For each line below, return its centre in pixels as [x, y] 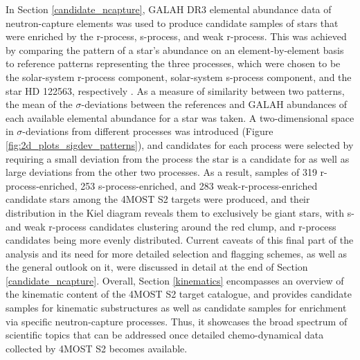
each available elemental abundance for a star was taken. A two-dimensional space [180, 117]
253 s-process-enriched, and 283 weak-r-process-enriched [199, 185]
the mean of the [39, 104]
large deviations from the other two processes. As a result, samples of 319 [161, 172]
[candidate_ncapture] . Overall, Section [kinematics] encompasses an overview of [175, 280]
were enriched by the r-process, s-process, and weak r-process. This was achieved [176, 36]
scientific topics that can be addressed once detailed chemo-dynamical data [165, 335]
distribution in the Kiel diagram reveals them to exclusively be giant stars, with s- [180, 212]
